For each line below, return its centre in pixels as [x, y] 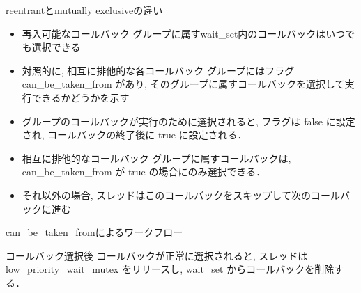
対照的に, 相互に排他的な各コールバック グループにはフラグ [158, 70]
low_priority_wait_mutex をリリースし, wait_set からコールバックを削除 [170, 269]
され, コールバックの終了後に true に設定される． [135, 135]
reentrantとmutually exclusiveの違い [84, 10]
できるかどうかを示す [80, 97]
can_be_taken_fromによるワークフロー [94, 232]
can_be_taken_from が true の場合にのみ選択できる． [144, 172]
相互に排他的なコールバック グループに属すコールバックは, [156, 158]
